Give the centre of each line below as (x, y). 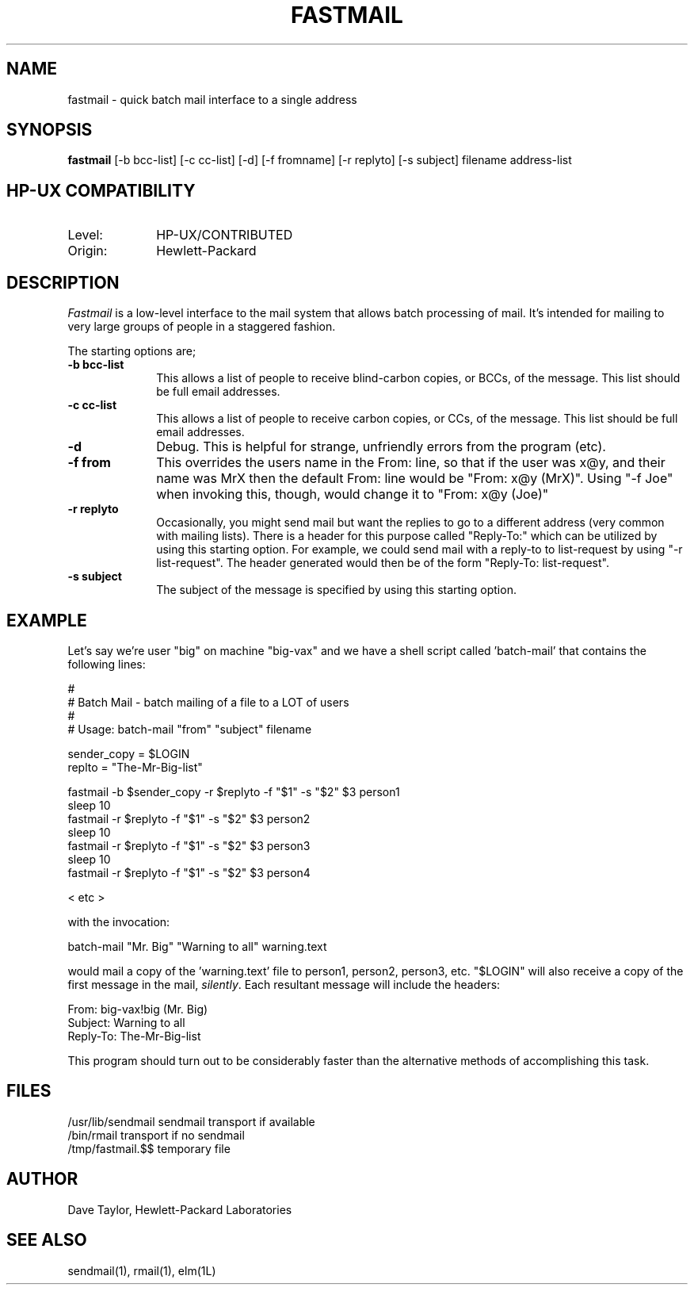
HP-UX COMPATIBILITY (101, 190)
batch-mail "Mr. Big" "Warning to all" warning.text (197, 946)
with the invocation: (119, 921)
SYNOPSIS (50, 130)
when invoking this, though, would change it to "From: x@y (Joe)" (353, 494)
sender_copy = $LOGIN (129, 753)
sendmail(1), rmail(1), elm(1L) (142, 1270)
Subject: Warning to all (126, 1022)
